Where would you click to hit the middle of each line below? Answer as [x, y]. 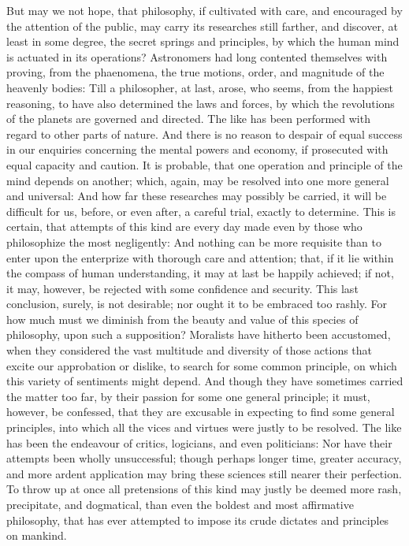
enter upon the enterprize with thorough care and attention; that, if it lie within [200, 257]
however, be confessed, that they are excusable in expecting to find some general [201, 412]
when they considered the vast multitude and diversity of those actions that [190, 350]
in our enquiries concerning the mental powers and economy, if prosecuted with [197, 149]
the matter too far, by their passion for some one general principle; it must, [188, 396]
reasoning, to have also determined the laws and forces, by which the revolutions [201, 103]
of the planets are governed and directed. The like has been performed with [188, 119]
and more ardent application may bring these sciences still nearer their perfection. [204, 473]
